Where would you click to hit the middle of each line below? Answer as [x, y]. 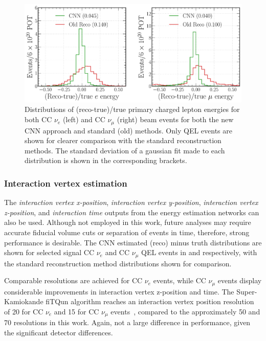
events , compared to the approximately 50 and [185, 311]
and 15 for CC [76, 311]
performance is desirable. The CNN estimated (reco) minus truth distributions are [133, 242]
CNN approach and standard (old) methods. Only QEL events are [128, 130]
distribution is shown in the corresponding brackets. [106, 160]
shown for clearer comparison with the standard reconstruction [123, 140]
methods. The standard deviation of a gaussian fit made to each [125, 150]
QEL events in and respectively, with [199, 252]
